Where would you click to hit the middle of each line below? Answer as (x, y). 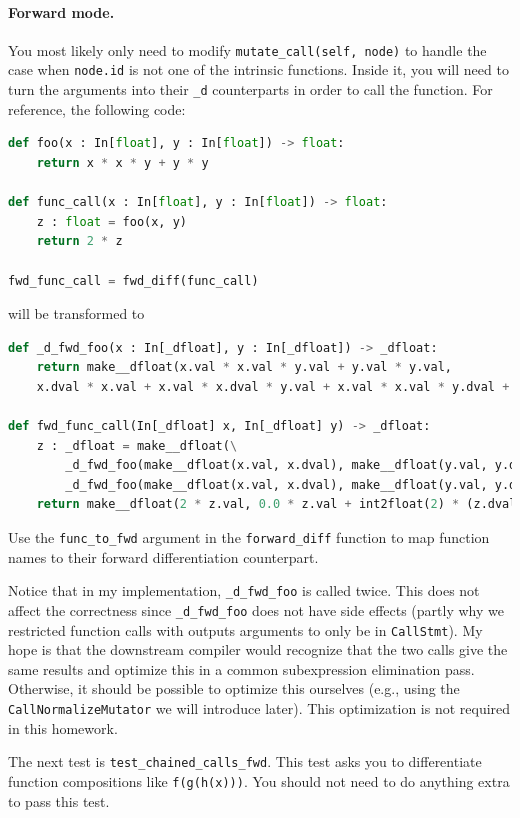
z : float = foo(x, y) (112, 221)
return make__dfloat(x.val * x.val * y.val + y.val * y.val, (244, 367)
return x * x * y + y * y (122, 162)
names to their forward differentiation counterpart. (163, 556)
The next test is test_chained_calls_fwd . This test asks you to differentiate (245, 761)
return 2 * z (79, 241)
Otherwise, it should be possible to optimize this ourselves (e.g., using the (234, 688)
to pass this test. (59, 800)
